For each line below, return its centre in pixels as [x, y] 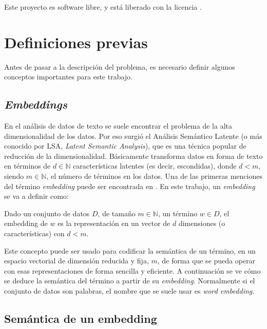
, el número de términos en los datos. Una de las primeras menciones [154, 176]
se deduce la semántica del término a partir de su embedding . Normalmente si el [130, 281]
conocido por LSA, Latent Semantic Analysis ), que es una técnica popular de [125, 146]
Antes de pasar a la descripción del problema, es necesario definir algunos [120, 66]
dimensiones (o [202, 223]
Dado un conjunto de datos [47, 213]
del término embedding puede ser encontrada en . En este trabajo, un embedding [130, 186]
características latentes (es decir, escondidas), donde [155, 166]
